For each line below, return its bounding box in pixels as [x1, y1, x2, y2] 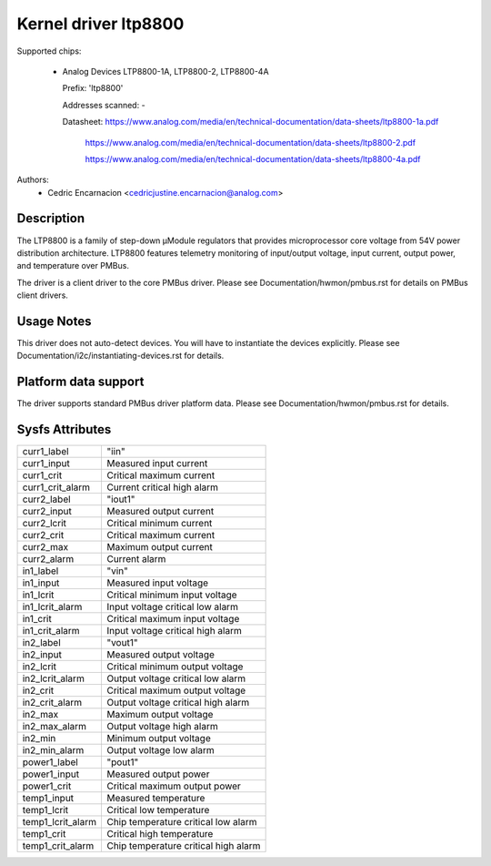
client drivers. [16, 290, 68, 301]
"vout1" [105, 637, 138, 649]
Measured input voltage [105, 576, 209, 589]
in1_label [22, 565, 59, 577]
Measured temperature [105, 792, 205, 805]
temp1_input [22, 792, 75, 805]
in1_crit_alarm [22, 625, 81, 637]
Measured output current [105, 505, 215, 518]
